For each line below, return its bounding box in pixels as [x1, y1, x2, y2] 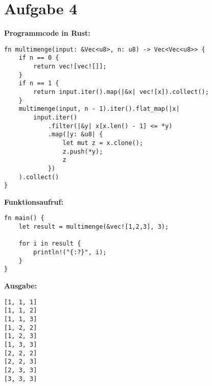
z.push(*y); [62, 148, 103, 155]
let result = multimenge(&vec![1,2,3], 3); [18, 223, 169, 231]
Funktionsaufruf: [4, 196, 63, 207]
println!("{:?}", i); [33, 249, 107, 256]
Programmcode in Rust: [4, 28, 90, 38]
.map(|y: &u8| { [48, 131, 103, 138]
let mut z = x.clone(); [62, 139, 144, 147]
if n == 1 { [18, 80, 59, 87]
